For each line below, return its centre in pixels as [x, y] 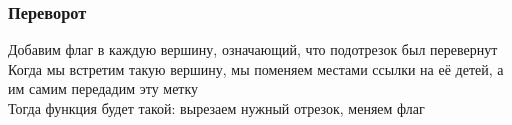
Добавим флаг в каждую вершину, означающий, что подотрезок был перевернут [253, 49]
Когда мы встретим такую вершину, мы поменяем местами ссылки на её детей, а [256, 68]
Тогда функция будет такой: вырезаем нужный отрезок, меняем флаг [216, 108]
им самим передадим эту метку [103, 88]
